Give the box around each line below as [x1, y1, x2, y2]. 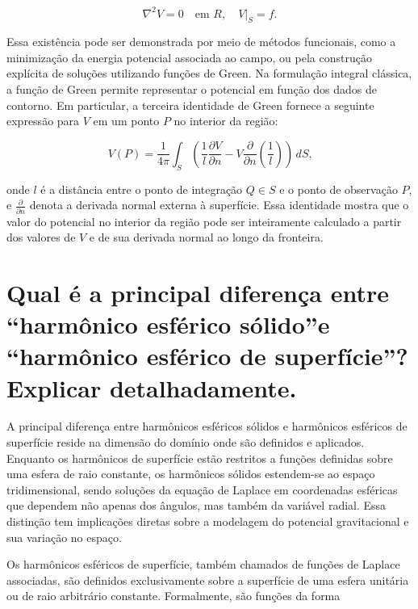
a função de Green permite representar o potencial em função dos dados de [6, 81, 378, 98]
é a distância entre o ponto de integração [40, 180, 243, 197]
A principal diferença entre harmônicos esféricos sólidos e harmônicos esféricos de [6, 418, 408, 435]
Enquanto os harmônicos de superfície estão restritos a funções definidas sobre [6, 449, 393, 466]
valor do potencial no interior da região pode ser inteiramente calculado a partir [6, 212, 402, 229]
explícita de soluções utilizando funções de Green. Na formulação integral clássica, [6, 65, 412, 82]
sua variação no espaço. [6, 528, 122, 545]
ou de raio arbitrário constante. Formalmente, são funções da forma [6, 587, 341, 604]
